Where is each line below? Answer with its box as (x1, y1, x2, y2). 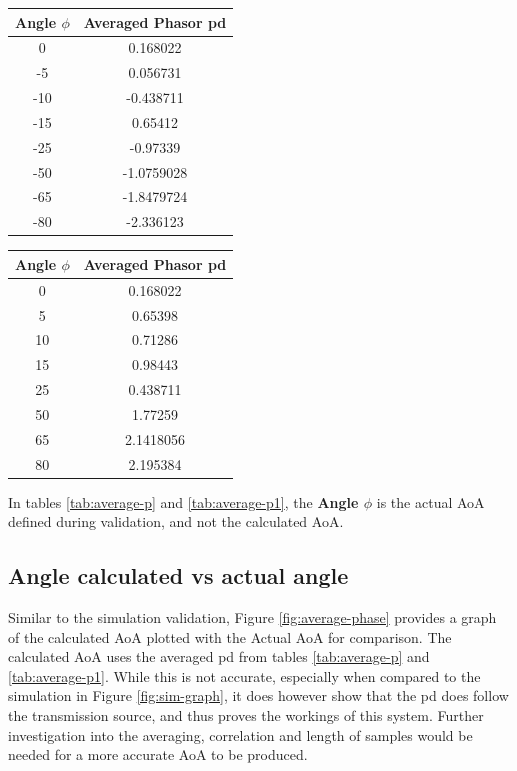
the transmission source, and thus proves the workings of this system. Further (8, 705, 484, 726)
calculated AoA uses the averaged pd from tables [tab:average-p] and (8, 646, 430, 667)
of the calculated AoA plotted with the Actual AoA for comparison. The (8, 626, 452, 647)
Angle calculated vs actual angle (8, 560, 349, 591)
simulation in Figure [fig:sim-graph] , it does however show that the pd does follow (8, 685, 509, 706)
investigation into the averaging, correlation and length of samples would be (8, 724, 473, 745)
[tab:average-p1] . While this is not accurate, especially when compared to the (8, 665, 481, 686)
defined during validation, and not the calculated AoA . (8, 511, 344, 532)
